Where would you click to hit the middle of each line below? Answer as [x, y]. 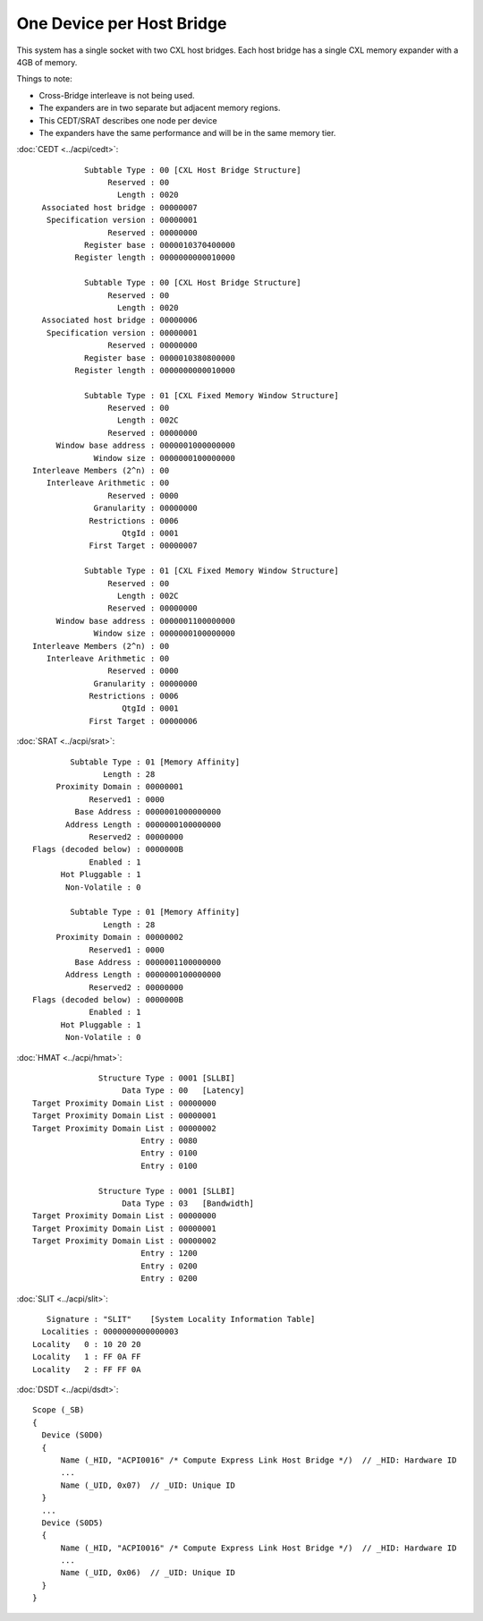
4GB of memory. [47, 62]
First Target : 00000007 [144, 546]
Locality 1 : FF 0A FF [87, 1357]
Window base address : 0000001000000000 [146, 446]
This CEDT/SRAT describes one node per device [128, 120]
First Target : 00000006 [144, 721]
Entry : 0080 [169, 1140]
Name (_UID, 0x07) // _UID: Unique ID [148, 1485]
